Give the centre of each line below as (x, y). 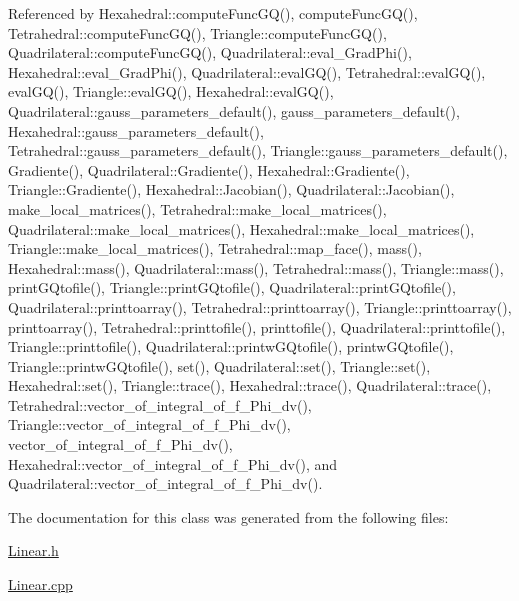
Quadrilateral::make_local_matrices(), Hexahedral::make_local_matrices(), (241, 228)
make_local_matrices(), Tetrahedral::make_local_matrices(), (197, 208)
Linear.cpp (40, 584)
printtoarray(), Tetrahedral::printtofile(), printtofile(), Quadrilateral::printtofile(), (257, 326)
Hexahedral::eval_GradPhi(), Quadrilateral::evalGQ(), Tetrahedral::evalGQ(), (247, 71)
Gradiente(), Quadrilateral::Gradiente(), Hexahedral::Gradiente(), (209, 169)
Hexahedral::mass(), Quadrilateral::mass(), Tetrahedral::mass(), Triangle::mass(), (256, 267)
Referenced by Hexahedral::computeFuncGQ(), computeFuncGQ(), (213, 13)
